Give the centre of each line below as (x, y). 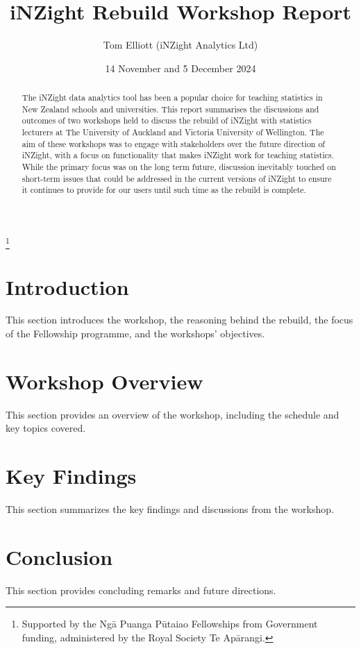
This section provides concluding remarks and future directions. (141, 590)
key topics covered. (46, 428)
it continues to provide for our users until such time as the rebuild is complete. (164, 190)
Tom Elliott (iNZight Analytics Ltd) (180, 45)
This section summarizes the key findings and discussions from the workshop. (170, 509)
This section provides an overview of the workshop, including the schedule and (173, 414)
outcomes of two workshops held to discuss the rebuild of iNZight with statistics (167, 120)
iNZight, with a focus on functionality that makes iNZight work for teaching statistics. (178, 155)
